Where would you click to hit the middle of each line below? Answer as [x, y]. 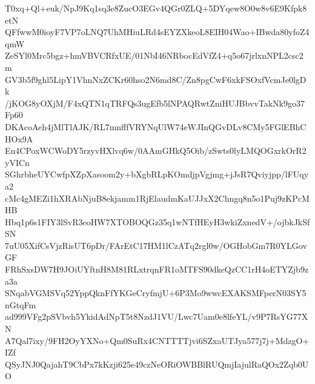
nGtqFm [21, 304]
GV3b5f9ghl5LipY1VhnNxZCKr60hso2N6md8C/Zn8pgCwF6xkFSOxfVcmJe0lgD [156, 79]
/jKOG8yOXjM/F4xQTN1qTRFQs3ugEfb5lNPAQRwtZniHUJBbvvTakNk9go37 [155, 103]
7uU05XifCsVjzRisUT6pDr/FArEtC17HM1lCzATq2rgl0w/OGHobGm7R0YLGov [156, 245]
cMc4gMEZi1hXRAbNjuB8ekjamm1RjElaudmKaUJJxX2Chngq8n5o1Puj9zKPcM [157, 198]
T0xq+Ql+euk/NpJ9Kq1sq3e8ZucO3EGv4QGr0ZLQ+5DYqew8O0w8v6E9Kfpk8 [156, 8]
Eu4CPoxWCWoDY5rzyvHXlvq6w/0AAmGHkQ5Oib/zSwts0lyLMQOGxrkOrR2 [156, 151]
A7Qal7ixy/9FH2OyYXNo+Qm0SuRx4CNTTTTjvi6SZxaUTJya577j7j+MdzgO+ [157, 340]
